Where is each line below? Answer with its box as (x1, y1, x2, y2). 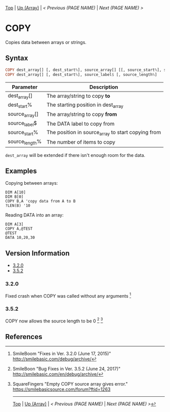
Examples (5, 167, 37, 176)
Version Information (5, 249, 70, 258)
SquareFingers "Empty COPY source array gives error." (12, 381, 128, 387)
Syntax (5, 54, 28, 63)
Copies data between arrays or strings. (5, 39, 87, 45)
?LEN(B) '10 (5, 203, 30, 209)
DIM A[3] (5, 222, 24, 227)
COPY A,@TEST (5, 226, 33, 231)
